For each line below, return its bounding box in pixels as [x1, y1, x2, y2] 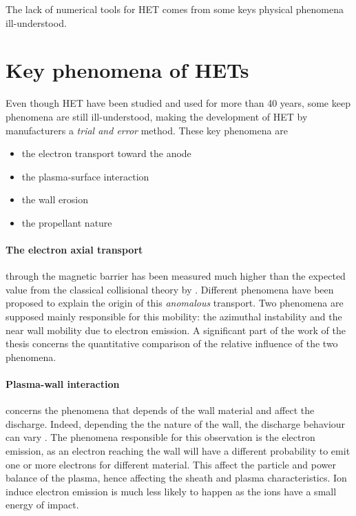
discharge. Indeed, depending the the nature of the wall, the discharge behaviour [6, 416, 346, 431]
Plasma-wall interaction [6, 377, 120, 391]
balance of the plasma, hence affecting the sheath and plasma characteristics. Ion [6, 471, 347, 485]
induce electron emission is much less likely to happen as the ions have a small [6, 484, 337, 498]
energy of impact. [6, 497, 79, 512]
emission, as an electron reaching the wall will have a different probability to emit [6, 444, 350, 457]
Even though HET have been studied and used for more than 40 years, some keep [6, 96, 350, 110]
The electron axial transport [6, 242, 143, 257]
